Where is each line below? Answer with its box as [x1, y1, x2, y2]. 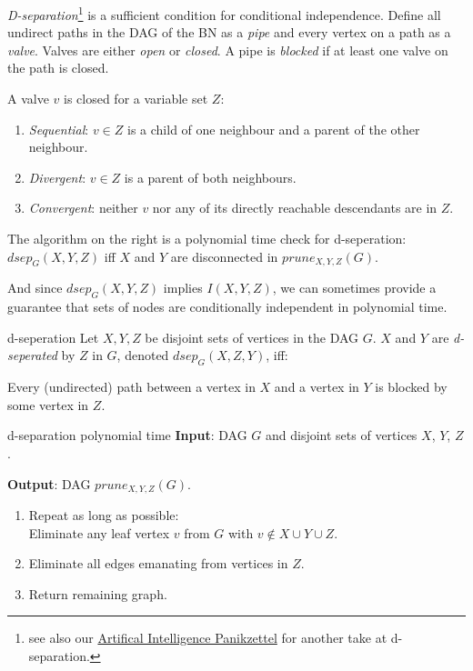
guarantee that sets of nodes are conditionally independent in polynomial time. [7, 297, 448, 316]
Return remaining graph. [28, 584, 167, 603]
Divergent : [28, 167, 86, 186]
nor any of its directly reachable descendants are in [152, 198, 438, 217]
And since [7, 278, 63, 297]
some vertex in [7, 395, 89, 414]
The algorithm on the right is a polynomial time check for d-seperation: [7, 229, 407, 247]
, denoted [116, 346, 169, 365]
